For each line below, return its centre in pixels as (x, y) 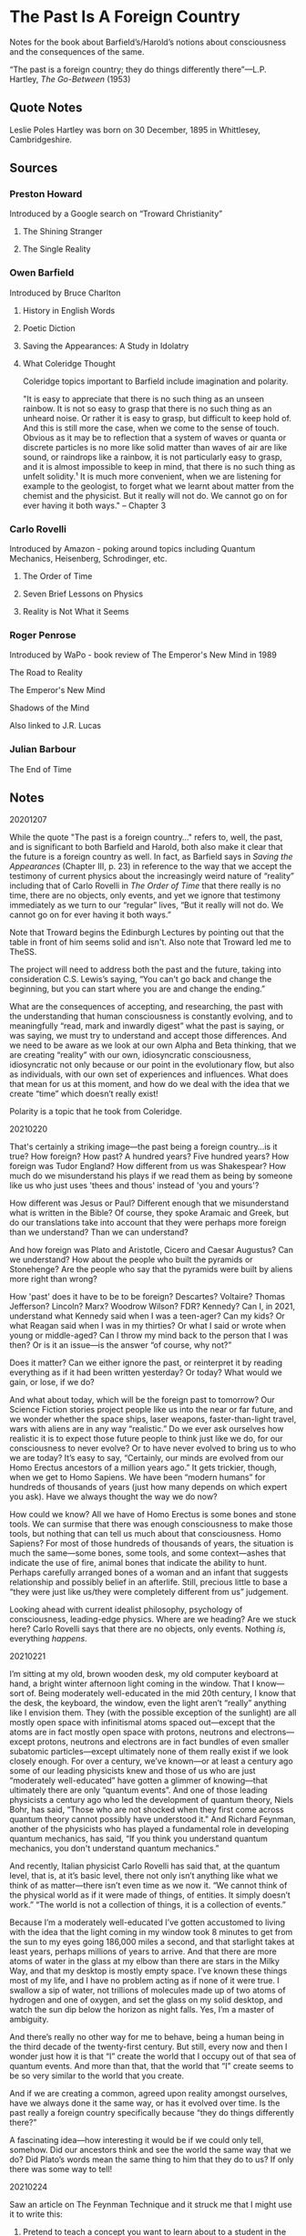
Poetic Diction (49, 328)
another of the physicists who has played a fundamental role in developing (149, 1829)
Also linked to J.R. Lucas (56, 726)
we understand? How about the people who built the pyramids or (131, 1259)
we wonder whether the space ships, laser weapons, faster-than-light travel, (153, 1419)
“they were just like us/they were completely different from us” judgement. (149, 1592)
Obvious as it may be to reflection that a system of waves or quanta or (154, 437)
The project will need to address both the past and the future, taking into (146, 969)
